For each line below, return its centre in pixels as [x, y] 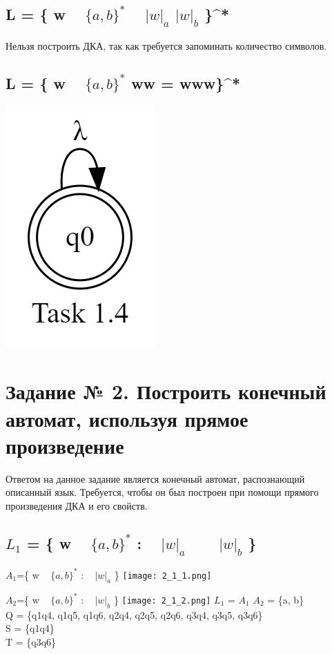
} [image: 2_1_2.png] [162, 599]
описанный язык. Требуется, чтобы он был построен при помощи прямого [162, 492]
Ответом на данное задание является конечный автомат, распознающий [155, 478]
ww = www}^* [186, 83]
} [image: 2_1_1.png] [163, 574]
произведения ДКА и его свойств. [77, 505]
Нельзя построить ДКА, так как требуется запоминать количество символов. [166, 45]
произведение [65, 445]
